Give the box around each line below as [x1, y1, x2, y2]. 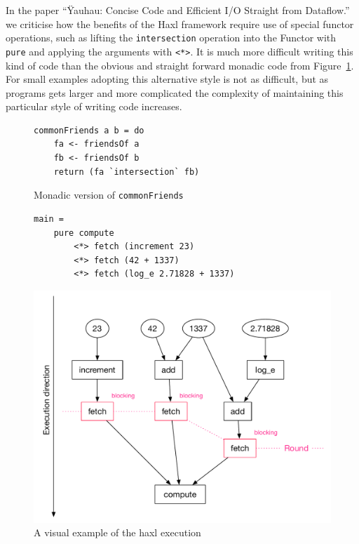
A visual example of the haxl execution [34, 525, 201, 540]
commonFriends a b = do [34, 125, 144, 135]
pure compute [53, 227, 114, 238]
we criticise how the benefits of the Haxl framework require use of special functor [6, 16, 354, 31]
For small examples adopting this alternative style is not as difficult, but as [6, 72, 329, 86]
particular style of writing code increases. [6, 99, 182, 114]
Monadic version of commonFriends [34, 187, 184, 202]
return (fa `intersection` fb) [53, 166, 200, 177]
